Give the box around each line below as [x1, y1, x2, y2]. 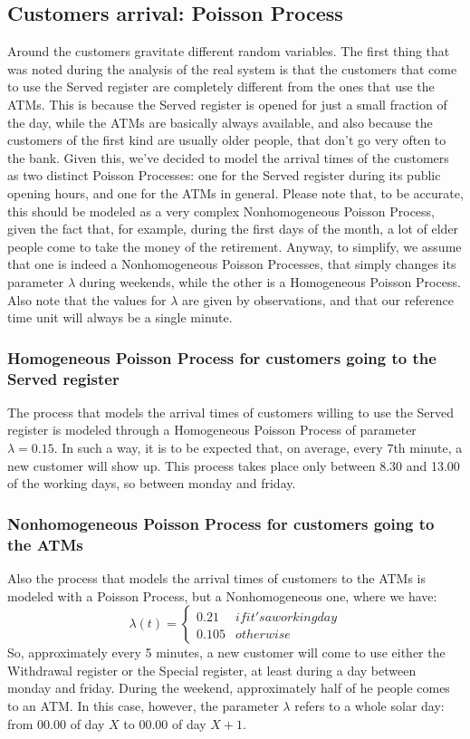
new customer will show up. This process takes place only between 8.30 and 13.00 [7, 456, 460, 475]
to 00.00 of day [123, 714, 206, 733]
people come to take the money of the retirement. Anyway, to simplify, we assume [7, 236, 462, 255]
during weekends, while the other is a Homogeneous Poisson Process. [79, 272, 461, 291]
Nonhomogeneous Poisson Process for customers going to [7, 512, 435, 534]
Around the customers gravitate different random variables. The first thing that [7, 42, 450, 61]
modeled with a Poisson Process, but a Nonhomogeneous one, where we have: [7, 586, 437, 605]
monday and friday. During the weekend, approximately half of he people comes [7, 678, 450, 697]
